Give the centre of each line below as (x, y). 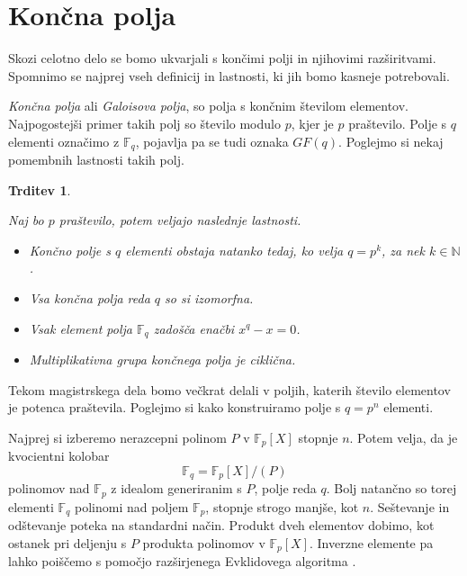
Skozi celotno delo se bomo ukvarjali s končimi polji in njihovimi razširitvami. (222, 58)
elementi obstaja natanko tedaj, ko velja (234, 250)
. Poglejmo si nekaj (391, 141)
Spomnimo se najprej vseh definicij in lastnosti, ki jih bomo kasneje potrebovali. (229, 75)
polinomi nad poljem (131, 506)
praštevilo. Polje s (398, 123)
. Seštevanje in (410, 506)
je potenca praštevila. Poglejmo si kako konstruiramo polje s (175, 407)
